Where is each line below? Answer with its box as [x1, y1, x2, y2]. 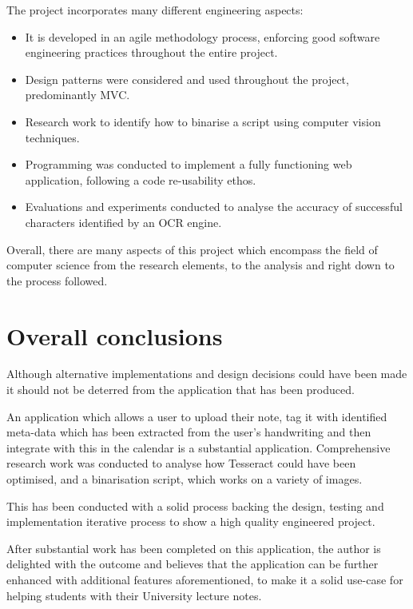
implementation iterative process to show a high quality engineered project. [6, 513, 375, 530]
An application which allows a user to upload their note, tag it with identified [6, 408, 387, 424]
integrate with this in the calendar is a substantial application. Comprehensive [6, 439, 391, 456]
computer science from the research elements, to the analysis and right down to [6, 257, 395, 273]
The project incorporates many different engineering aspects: [6, 2, 304, 18]
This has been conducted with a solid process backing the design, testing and [6, 497, 384, 514]
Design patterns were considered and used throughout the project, [25, 70, 349, 87]
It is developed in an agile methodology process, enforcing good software [25, 28, 380, 45]
